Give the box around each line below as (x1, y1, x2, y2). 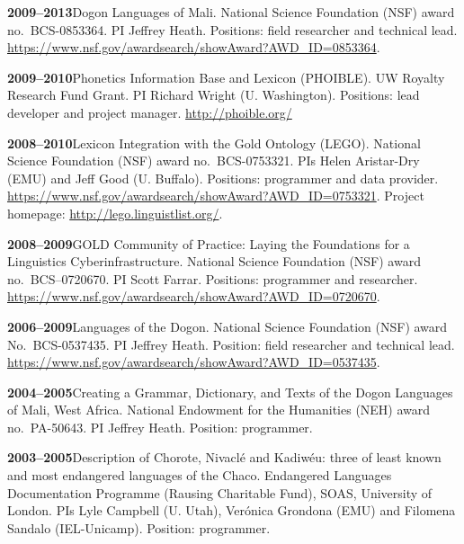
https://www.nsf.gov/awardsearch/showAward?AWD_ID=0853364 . (7, 38, 380, 57)
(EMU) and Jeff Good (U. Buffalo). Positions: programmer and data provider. (7, 168, 439, 187)
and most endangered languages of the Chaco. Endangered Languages (7, 466, 392, 485)
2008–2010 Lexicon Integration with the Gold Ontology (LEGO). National (7, 133, 421, 152)
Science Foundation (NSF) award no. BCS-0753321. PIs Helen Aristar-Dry (7, 151, 420, 170)
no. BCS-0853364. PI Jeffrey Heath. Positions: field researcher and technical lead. (7, 20, 458, 39)
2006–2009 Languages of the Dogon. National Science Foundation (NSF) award (7, 317, 448, 335)
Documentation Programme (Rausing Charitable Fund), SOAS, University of (7, 483, 433, 502)
